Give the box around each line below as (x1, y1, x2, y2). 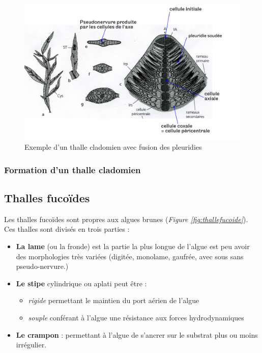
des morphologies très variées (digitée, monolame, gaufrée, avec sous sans (16, 251, 244, 261)
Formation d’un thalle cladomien (4, 163, 141, 176)
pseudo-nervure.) (16, 261, 69, 271)
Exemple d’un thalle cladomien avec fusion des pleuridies (24, 142, 202, 152)
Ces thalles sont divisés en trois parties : (4, 224, 130, 234)
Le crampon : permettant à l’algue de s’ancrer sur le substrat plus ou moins (16, 329, 258, 340)
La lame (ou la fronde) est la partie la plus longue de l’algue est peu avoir (16, 241, 250, 252)
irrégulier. (16, 339, 47, 350)
